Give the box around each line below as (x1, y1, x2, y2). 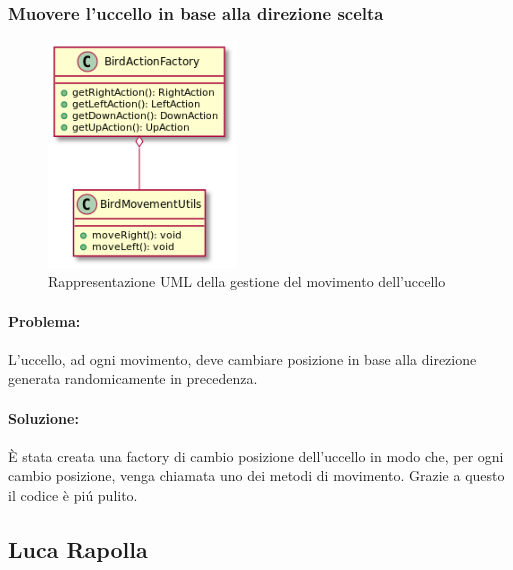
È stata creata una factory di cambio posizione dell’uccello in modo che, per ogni (8, 445, 504, 466)
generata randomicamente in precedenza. (8, 368, 258, 389)
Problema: (8, 310, 81, 331)
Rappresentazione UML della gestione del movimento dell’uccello (48, 271, 446, 292)
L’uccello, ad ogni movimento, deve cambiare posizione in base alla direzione (8, 348, 477, 369)
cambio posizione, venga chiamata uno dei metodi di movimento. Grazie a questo (8, 465, 505, 486)
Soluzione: (8, 407, 79, 428)
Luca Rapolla (8, 533, 148, 564)
